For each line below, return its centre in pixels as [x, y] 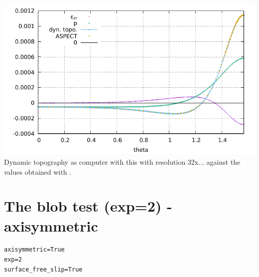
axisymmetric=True [34, 250]
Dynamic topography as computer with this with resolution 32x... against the [122, 161]
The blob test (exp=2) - [88, 206]
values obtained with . [38, 171]
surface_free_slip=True [43, 269]
